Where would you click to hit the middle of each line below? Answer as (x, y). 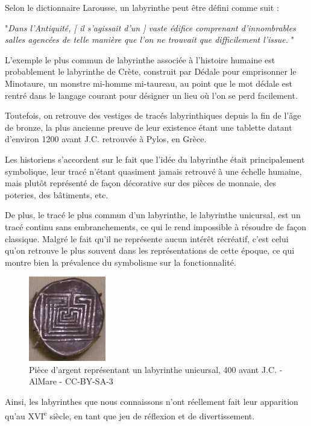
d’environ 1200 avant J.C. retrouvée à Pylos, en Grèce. (106, 139)
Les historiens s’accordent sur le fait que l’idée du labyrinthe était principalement (155, 159)
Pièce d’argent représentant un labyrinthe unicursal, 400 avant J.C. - (156, 369)
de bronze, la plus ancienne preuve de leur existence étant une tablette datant (149, 127)
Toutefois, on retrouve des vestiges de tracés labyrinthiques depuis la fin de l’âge (153, 115)
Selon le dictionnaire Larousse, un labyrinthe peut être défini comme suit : (142, 7)
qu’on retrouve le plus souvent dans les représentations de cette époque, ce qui (150, 250)
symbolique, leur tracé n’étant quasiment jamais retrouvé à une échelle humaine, (153, 171)
